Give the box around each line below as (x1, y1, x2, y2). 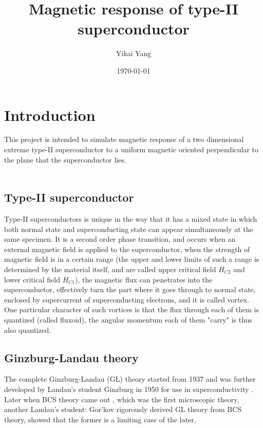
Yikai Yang (116, 48, 152, 59)
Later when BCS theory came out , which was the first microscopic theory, (4, 394, 239, 404)
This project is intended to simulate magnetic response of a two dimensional (4, 134, 244, 145)
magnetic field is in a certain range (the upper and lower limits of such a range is (4, 254, 259, 264)
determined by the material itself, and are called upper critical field (4, 263, 216, 274)
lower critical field (4, 274, 60, 284)
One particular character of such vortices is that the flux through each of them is (4, 304, 259, 315)
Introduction (4, 104, 96, 125)
